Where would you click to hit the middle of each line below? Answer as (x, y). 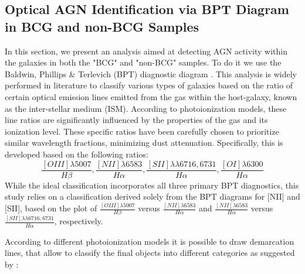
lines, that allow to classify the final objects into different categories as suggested (150, 253)
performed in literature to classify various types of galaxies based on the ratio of (149, 85)
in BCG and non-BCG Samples (102, 26)
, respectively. (79, 221)
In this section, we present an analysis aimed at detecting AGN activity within (146, 51)
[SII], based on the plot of (51, 208)
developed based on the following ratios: (77, 154)
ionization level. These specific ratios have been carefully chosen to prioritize (142, 131)
